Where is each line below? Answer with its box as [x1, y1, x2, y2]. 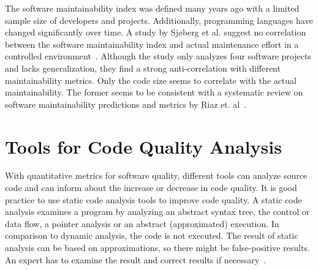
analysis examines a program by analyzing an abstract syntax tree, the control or [5, 205, 310, 218]
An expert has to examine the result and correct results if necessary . [5, 253, 267, 266]
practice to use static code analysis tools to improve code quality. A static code [5, 193, 302, 206]
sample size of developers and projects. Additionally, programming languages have [5, 13, 313, 26]
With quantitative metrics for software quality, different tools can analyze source [5, 169, 308, 182]
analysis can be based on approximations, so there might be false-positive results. [5, 241, 310, 254]
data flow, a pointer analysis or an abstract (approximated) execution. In [5, 217, 279, 230]
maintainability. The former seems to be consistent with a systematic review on [5, 86, 303, 99]
